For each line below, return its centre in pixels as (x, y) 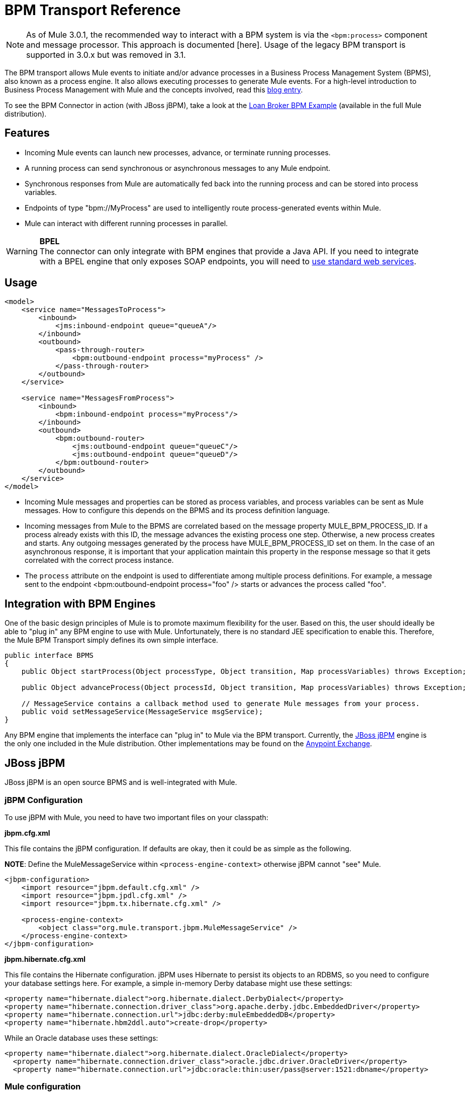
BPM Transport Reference (93, 10)
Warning (22, 251)
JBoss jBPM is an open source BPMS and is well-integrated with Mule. (121, 782)
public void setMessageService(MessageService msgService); (142, 712)
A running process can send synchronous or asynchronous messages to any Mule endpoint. (178, 168)
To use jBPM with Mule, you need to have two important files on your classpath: (136, 817)
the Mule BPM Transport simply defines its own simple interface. (111, 640)
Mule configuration (43, 1087)
